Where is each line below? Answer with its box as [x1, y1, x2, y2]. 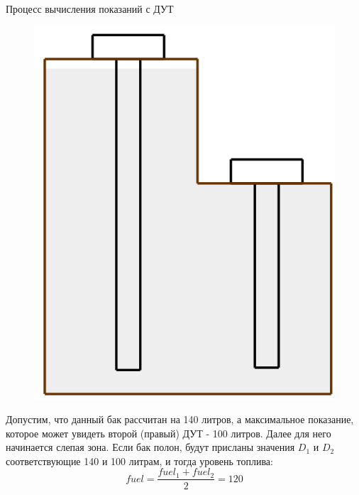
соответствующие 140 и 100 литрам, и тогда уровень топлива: [6, 453, 273, 468]
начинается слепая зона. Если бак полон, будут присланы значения [6, 440, 295, 454]
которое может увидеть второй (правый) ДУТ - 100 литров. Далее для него [6, 425, 331, 440]
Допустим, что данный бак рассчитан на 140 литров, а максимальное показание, [6, 412, 354, 427]
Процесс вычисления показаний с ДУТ [6, 1, 174, 16]
